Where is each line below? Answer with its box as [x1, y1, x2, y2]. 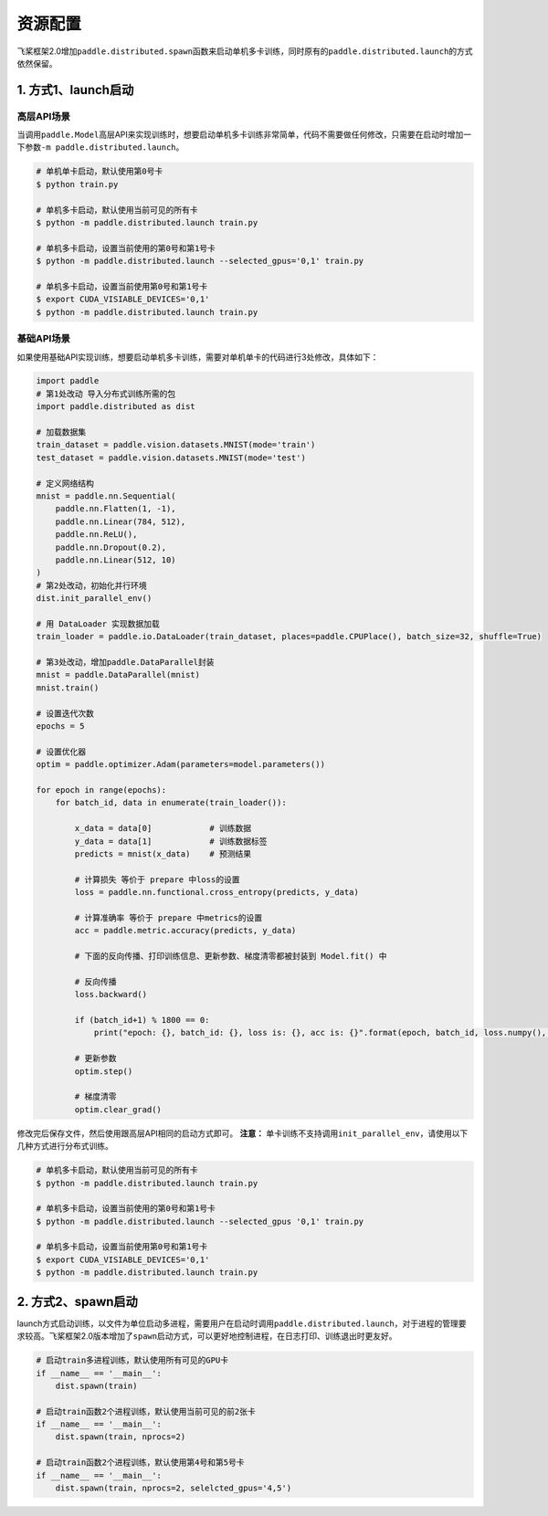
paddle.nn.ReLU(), [55, 530, 138, 540]
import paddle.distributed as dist [36, 402, 195, 412]
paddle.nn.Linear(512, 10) [55, 554, 177, 565]
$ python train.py [36, 179, 119, 189]
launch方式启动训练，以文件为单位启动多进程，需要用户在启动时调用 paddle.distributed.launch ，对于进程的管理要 [16, 1318, 467, 1329]
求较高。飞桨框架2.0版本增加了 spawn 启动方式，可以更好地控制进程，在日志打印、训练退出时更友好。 [16, 1331, 397, 1342]
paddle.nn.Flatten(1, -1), [55, 503, 177, 514]
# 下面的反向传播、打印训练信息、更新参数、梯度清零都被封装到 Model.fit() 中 [74, 951, 387, 962]
